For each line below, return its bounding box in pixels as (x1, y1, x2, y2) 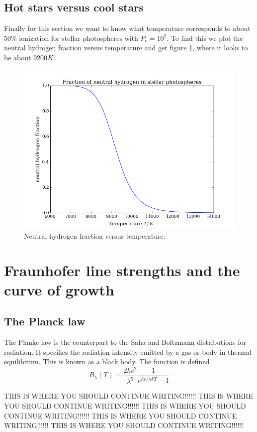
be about (4, 52, 31, 62)
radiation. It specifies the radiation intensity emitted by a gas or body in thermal (4, 346, 252, 357)
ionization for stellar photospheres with (19, 32, 138, 43)
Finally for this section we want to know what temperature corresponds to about (4, 23, 251, 33)
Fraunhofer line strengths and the (4, 260, 240, 280)
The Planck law (4, 313, 86, 329)
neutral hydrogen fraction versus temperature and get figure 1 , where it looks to (4, 42, 248, 53)
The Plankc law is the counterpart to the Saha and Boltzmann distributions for (4, 337, 246, 347)
